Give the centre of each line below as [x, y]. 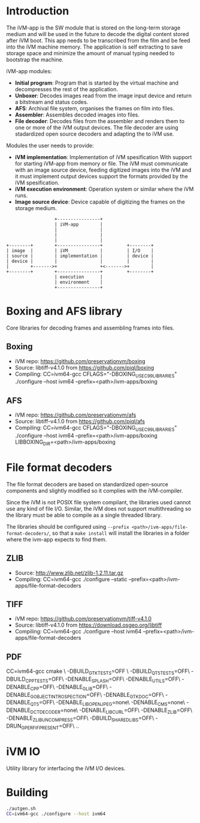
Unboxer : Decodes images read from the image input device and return [103, 95]
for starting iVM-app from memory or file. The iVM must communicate [101, 163]
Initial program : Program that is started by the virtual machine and [96, 83]
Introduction [38, 11]
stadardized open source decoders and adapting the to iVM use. [94, 134]
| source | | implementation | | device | [80, 256]
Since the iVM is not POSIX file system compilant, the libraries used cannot [99, 502]
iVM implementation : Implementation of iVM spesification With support [103, 157]
